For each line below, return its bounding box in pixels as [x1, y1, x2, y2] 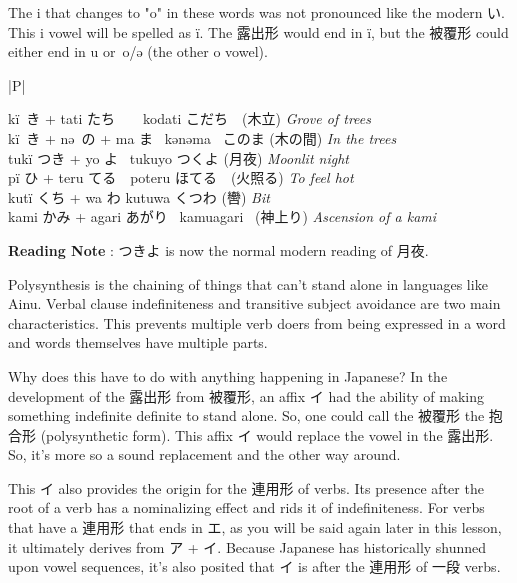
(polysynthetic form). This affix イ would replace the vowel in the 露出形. [40, 424, 494, 445]
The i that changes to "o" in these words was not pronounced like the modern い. [8, 2, 505, 22]
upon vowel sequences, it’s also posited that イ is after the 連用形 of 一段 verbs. [8, 556, 501, 577]
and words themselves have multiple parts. [8, 332, 268, 353]
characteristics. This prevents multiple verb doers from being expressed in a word [8, 312, 506, 333]
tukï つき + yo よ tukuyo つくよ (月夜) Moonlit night [8, 147, 349, 168]
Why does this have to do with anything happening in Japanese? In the [8, 365, 448, 386]
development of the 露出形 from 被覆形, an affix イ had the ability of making [8, 385, 485, 406]
